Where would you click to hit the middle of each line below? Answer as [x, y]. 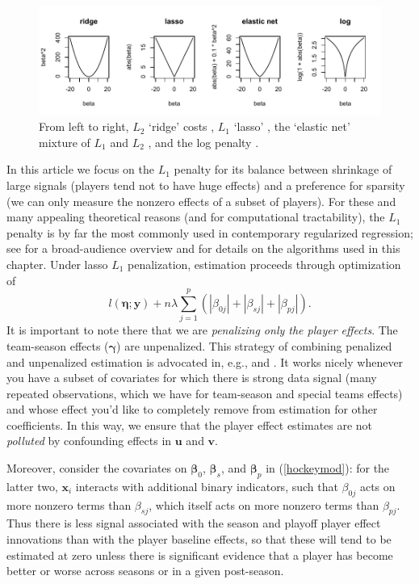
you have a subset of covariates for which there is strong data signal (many [192, 378]
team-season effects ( [58, 345]
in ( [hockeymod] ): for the [328, 468]
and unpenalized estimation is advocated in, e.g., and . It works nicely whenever [205, 361]
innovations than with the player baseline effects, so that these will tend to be [199, 539]
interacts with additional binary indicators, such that [207, 486]
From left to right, [84, 126]
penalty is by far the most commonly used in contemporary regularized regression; [210, 232]
